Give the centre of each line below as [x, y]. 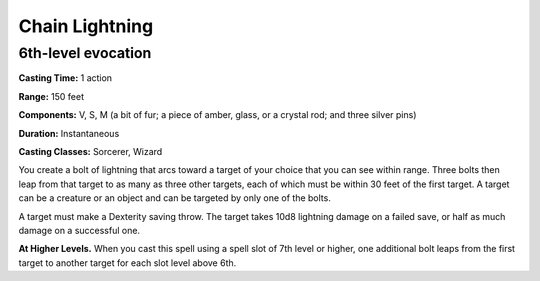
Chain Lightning [86, 26]
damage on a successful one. [79, 230]
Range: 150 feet [51, 96]
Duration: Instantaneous [69, 133]
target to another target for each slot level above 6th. [127, 262]
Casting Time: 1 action [65, 78]
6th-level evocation [85, 53]
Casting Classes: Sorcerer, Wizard [90, 151]
